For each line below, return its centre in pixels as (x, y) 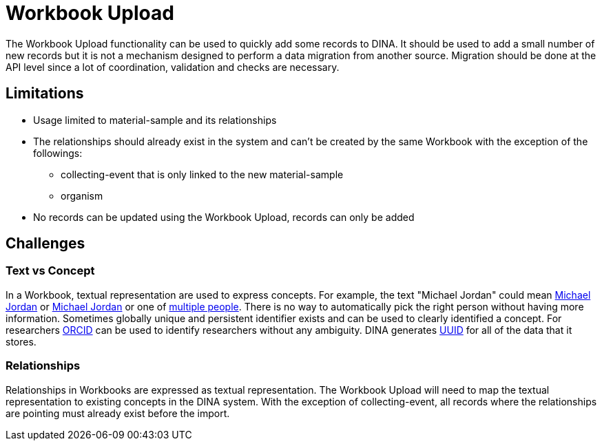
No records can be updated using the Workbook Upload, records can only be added (224, 217)
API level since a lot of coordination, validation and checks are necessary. (173, 67)
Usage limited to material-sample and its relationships (155, 120)
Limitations (45, 94)
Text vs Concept (50, 271)
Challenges (45, 244)
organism (82, 195)
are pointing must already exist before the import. (118, 413)
